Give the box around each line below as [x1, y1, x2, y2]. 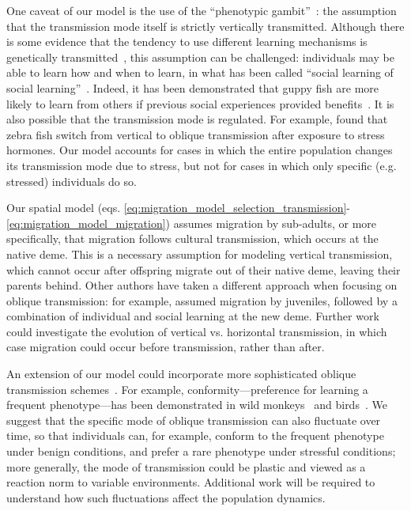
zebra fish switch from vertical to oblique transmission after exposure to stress [6, 126, 385, 142]
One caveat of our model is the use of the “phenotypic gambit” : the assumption [6, 2, 397, 18]
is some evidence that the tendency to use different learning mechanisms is [6, 33, 368, 50]
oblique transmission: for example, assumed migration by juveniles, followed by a [6, 292, 398, 308]
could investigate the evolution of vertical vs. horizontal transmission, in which [6, 323, 387, 339]
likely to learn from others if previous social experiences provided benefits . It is [6, 95, 394, 112]
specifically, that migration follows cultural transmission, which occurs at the [6, 230, 379, 247]
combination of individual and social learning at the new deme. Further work [6, 308, 379, 324]
